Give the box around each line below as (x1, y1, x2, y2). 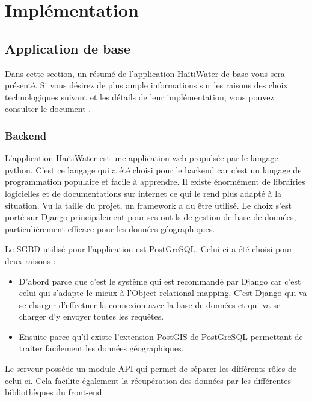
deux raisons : (5, 254, 56, 267)
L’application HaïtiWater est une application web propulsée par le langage (5, 152, 278, 164)
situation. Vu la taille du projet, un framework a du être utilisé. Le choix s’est (5, 199, 292, 211)
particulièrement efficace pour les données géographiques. (5, 222, 215, 235)
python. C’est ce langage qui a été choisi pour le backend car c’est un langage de (5, 163, 302, 176)
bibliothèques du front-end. (5, 386, 105, 398)
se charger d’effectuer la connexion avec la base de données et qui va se (19, 298, 281, 311)
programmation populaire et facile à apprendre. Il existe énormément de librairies (5, 175, 305, 188)
